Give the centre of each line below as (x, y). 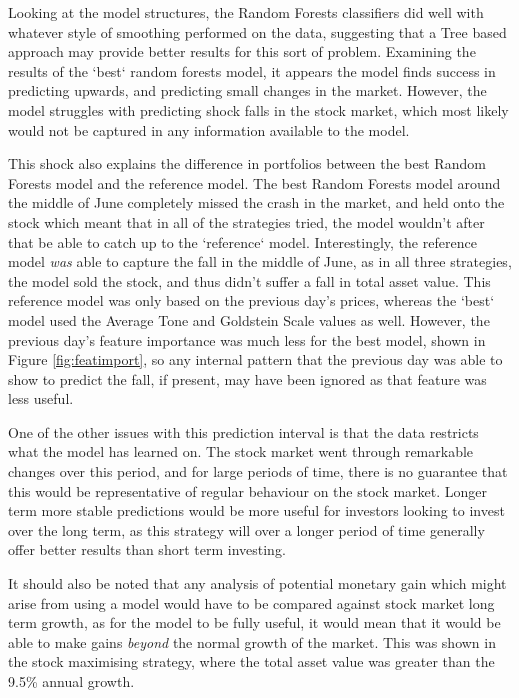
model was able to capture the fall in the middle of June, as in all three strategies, (260, 261)
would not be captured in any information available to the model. (209, 129)
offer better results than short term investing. (147, 549)
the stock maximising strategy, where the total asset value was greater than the (251, 661)
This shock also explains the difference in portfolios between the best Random (247, 163)
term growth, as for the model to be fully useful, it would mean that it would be (254, 622)
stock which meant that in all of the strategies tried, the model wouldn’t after (246, 221)
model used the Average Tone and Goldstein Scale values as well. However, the (249, 319)
